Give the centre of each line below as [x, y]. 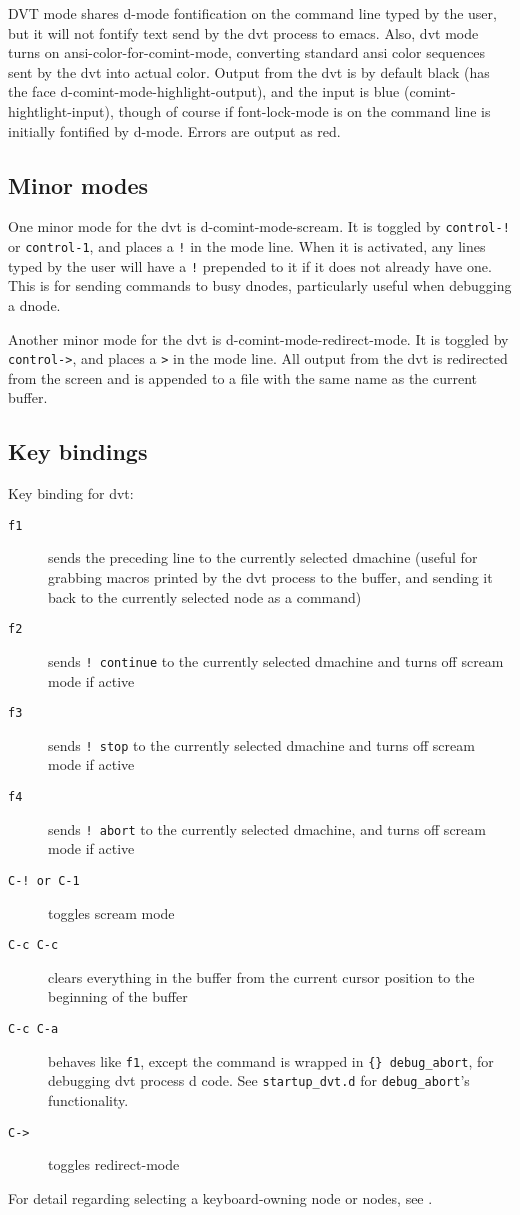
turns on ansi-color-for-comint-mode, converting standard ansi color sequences [247, 52]
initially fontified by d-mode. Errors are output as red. [174, 130]
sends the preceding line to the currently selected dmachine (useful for [263, 557]
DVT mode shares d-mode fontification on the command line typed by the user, [252, 13]
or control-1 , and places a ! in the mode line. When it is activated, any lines [247, 246]
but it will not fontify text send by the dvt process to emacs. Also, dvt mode [243, 32]
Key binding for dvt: [71, 493]
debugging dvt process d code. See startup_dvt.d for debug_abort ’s [259, 1080]
